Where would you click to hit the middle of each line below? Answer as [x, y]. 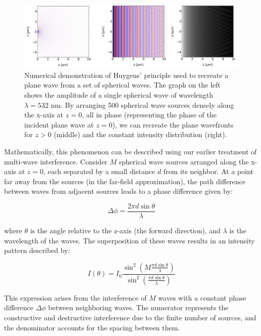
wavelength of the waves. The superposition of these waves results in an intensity [129, 240]
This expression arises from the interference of [75, 297]
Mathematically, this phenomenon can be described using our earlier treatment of [130, 152]
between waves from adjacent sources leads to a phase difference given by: [118, 191]
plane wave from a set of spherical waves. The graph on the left [123, 85]
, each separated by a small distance [99, 171]
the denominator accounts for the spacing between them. [92, 327]
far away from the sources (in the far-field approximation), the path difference [125, 181]
